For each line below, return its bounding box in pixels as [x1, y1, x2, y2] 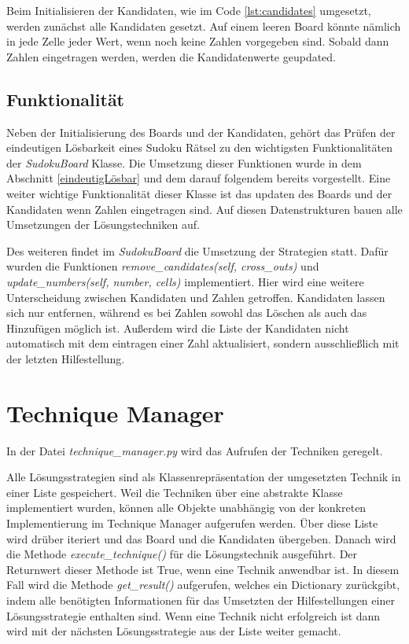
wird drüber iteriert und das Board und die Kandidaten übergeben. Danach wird [6, 530, 396, 546]
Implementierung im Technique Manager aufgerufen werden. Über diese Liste [6, 514, 378, 531]
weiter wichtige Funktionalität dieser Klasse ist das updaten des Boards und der [6, 185, 392, 201]
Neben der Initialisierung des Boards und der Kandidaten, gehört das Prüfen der [6, 123, 396, 140]
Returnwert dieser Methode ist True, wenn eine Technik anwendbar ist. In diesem [6, 561, 400, 577]
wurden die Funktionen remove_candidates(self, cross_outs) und [6, 258, 319, 274]
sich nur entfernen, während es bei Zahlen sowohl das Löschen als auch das [6, 304, 367, 321]
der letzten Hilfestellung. [6, 350, 125, 366]
